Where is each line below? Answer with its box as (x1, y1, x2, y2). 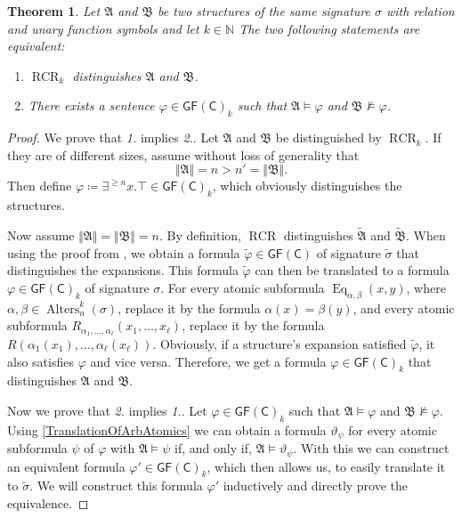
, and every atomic (353, 298, 455, 317)
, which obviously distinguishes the (212, 176, 402, 195)
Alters (46, 303, 80, 316)
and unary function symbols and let (7, 19, 199, 37)
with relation (385, 2, 455, 20)
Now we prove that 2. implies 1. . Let (7, 401, 207, 419)
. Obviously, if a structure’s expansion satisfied (152, 335, 407, 352)
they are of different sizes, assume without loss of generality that (7, 145, 360, 164)
